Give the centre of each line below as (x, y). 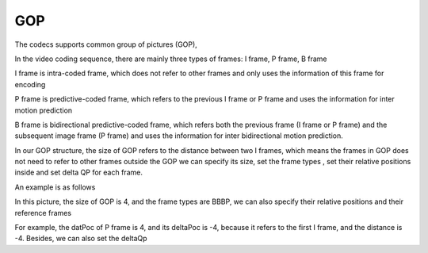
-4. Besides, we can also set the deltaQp (81, 239)
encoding (30, 84)
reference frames (43, 213)
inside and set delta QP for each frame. (78, 172)
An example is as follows (55, 187)
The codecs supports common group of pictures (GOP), (106, 44)
